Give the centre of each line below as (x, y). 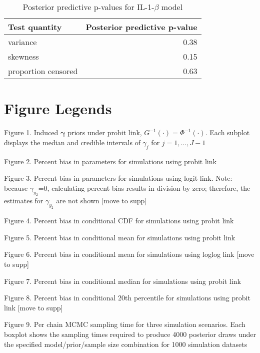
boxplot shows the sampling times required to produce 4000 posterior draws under (130, 334)
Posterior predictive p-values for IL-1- (88, 7)
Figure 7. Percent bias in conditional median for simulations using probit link (122, 281)
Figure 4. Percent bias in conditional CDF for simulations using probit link (119, 221)
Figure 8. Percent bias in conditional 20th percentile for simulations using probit (127, 298)
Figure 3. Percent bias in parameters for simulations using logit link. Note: (118, 178)
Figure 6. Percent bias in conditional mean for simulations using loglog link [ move (129, 254)
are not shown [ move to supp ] (101, 201)
